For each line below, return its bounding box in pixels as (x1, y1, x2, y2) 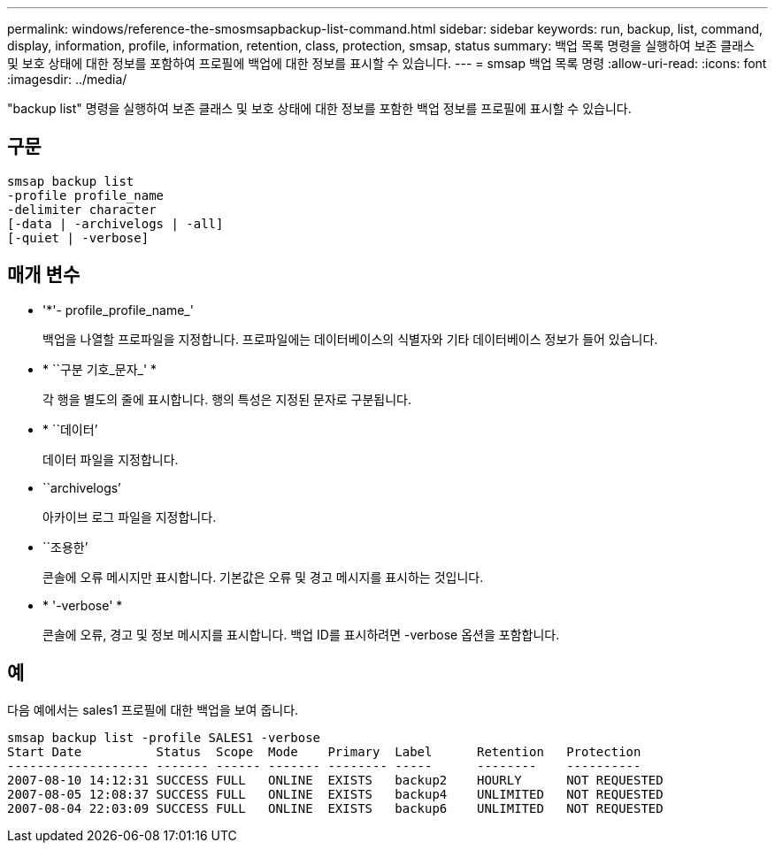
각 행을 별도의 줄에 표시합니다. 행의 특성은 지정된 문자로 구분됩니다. (42, 391, 412, 407)
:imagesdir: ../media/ (7, 72, 127, 87)
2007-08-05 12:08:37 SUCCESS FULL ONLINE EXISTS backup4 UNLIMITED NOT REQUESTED (7, 786, 664, 801)
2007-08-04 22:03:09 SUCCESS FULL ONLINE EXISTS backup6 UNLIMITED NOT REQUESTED (7, 800, 664, 816)
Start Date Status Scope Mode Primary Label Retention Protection (7, 744, 641, 759)
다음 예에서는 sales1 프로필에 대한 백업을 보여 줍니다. (7, 701, 299, 717)
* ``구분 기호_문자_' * (42, 361, 157, 377)
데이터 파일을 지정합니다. (42, 451, 179, 467)
